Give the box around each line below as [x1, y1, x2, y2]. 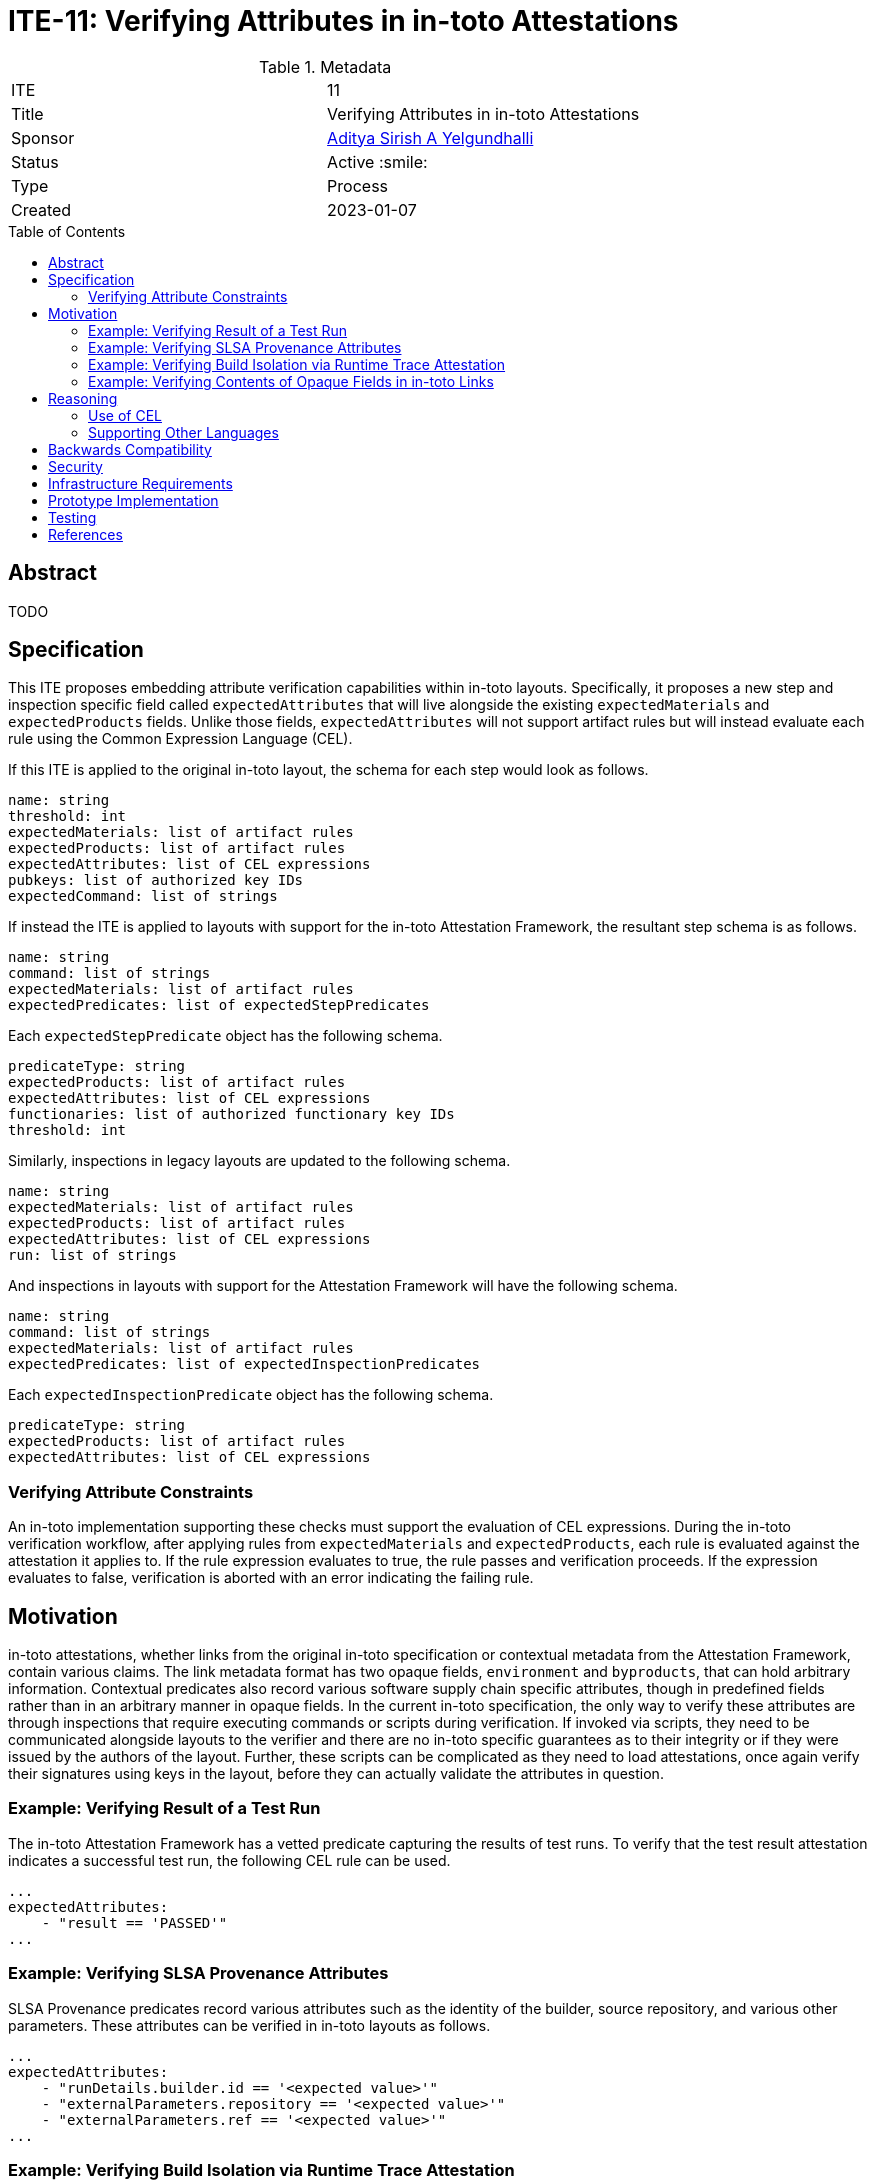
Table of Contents [8, 222, 126, 240]
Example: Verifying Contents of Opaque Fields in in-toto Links [88, 372, 494, 390]
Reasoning [48, 389, 118, 407]
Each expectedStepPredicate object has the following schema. [8, 1027, 443, 1045]
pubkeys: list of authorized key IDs [8, 872, 304, 889]
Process [327, 175, 389, 196]
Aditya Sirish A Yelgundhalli [327, 127, 534, 148]
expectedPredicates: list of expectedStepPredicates [8, 997, 430, 1014]
